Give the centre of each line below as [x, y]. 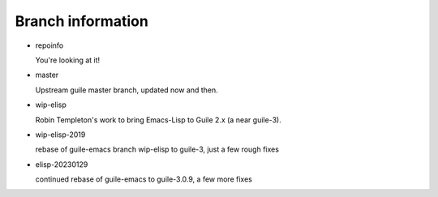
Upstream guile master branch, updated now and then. [127, 90]
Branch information [82, 21]
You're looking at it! [68, 60]
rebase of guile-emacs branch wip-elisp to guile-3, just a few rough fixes [157, 149]
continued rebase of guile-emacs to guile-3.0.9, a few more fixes [144, 179]
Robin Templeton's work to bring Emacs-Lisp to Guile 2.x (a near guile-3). [158, 120]
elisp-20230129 [62, 164]
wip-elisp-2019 [60, 135]
